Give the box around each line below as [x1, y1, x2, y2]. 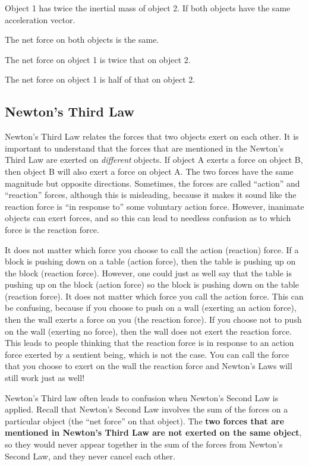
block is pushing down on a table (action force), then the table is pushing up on [5, 255, 296, 267]
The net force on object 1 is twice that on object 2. [5, 53, 191, 65]
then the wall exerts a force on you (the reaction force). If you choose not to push [5, 313, 302, 326]
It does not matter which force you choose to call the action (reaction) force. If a [5, 243, 299, 256]
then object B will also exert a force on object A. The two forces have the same [5, 165, 294, 177]
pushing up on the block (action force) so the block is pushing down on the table [5, 278, 299, 291]
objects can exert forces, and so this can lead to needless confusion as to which [5, 212, 291, 224]
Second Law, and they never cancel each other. [5, 449, 175, 462]
